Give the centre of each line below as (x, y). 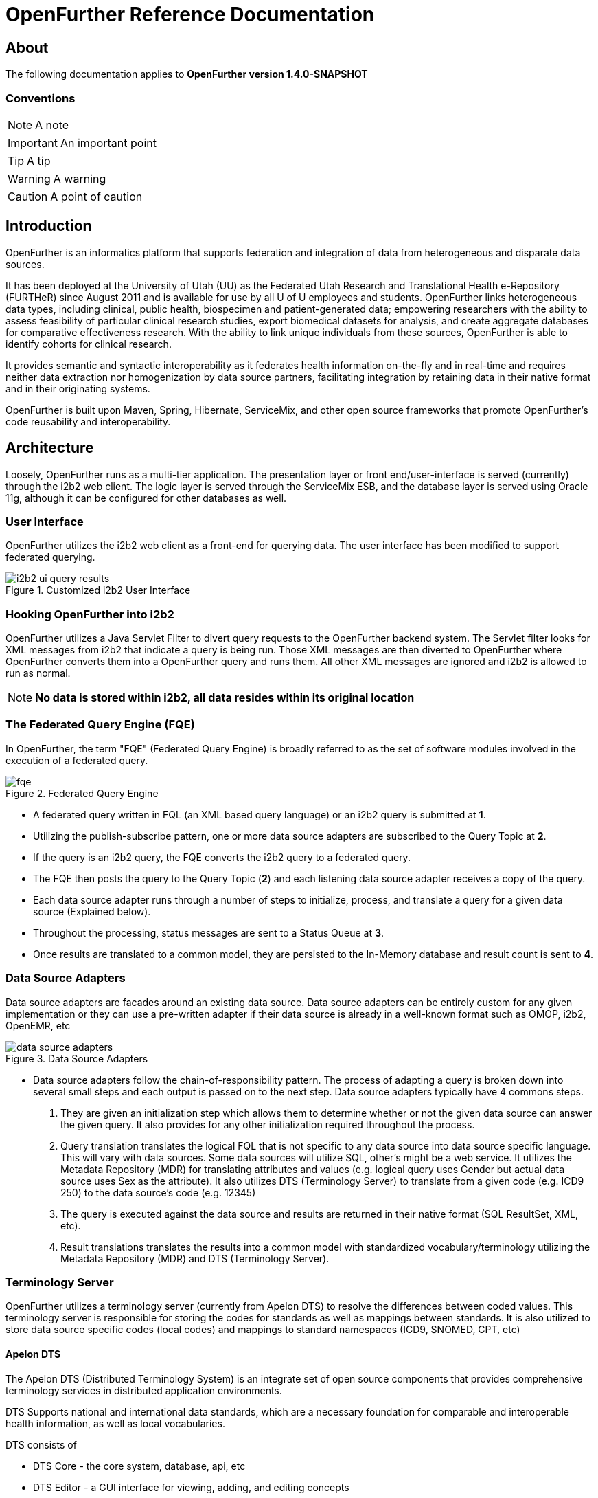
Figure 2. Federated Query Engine (82, 793)
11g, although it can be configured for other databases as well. (146, 498)
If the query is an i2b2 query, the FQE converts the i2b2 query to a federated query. (222, 857)
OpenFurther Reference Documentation (190, 14)
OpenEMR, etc (38, 1025)
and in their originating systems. (78, 388)
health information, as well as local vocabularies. (115, 1423)
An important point (108, 143)
